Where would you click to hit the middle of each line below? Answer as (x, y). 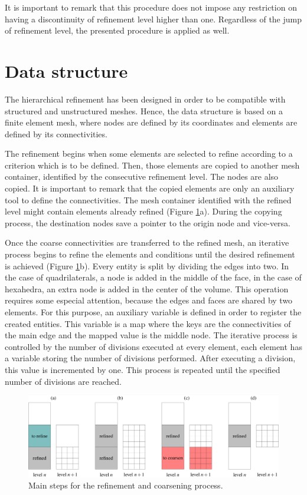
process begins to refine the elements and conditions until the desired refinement (150, 254)
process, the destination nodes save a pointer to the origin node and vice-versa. (148, 222)
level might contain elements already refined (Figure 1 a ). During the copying (143, 211)
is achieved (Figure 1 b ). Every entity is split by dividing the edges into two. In (147, 265)
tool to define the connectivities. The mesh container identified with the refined (148, 199)
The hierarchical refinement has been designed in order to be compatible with (145, 99)
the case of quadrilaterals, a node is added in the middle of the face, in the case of (153, 277)
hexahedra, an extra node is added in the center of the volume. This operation (147, 288)
